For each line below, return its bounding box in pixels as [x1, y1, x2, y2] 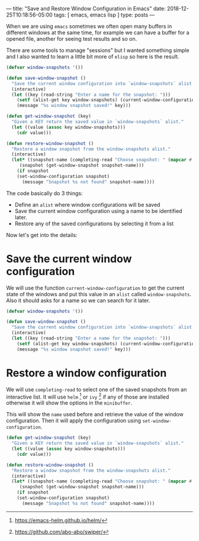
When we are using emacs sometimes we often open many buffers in [6, 23, 172, 30]
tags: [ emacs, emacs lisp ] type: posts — [54, 11, 155, 18]
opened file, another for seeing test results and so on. [6, 35, 137, 42]
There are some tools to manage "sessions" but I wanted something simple [6, 47, 190, 54]
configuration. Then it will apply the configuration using [6, 417, 141, 425]
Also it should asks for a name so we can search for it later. [6, 297, 150, 304]
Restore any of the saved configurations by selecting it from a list [14, 220, 174, 227]
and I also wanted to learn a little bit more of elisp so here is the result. [6, 53, 179, 60]
